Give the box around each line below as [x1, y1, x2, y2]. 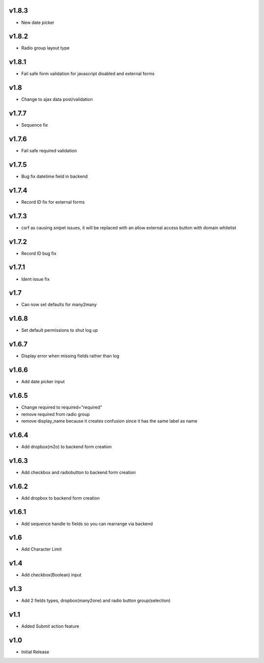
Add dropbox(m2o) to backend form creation [21, 443, 112, 450]
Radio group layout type [21, 45, 70, 51]
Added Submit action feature [21, 623, 79, 629]
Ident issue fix [21, 276, 50, 282]
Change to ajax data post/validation [21, 96, 93, 102]
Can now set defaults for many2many [21, 301, 97, 308]
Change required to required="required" [21, 404, 102, 411]
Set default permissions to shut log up [21, 327, 98, 333]
